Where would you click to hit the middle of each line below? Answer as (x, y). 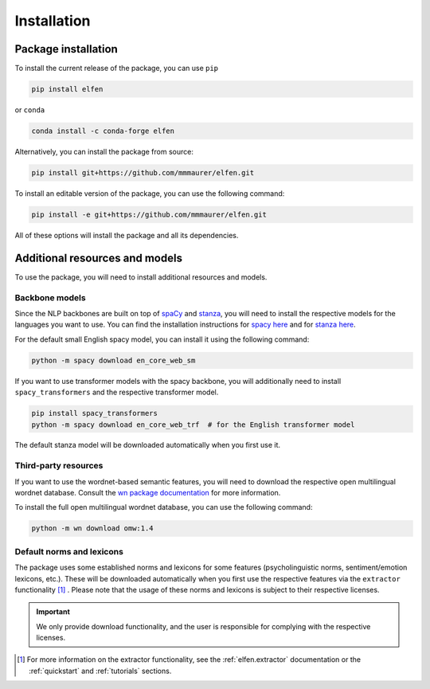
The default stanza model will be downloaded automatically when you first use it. (148, 445)
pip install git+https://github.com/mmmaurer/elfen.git (143, 172)
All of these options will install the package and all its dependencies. (127, 235)
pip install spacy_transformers (95, 413)
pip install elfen (67, 89)
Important (53, 612)
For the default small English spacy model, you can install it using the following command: (162, 339)
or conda (30, 110)
